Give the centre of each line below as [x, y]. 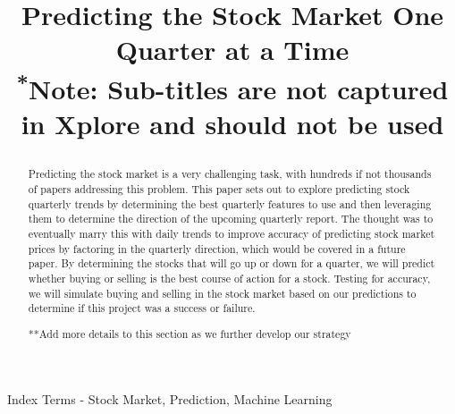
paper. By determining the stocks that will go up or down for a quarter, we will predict [232, 263]
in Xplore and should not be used [232, 124]
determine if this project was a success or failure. [142, 308]
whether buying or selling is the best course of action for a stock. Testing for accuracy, [229, 278]
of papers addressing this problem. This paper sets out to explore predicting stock [219, 188]
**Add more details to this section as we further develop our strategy [190, 333]
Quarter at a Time [232, 50]
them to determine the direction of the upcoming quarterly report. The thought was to [231, 219]
